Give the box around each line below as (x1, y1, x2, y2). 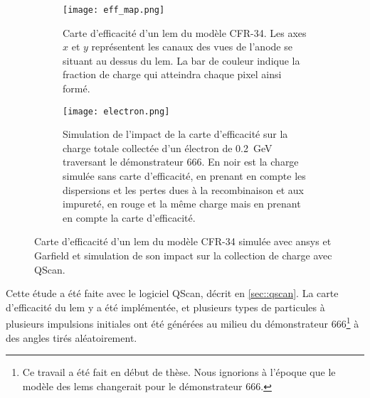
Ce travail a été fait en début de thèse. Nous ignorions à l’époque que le (22, 365, 336, 380)
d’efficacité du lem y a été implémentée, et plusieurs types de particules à (6, 299, 325, 314)
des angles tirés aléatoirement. (6, 330, 137, 345)
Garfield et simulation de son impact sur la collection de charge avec (34, 248, 332, 263)
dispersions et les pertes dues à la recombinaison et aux (63, 182, 304, 197)
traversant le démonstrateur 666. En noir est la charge (63, 154, 299, 169)
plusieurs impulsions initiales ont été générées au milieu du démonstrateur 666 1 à (6, 314, 359, 331)
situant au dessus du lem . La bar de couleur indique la (63, 53, 300, 68)
